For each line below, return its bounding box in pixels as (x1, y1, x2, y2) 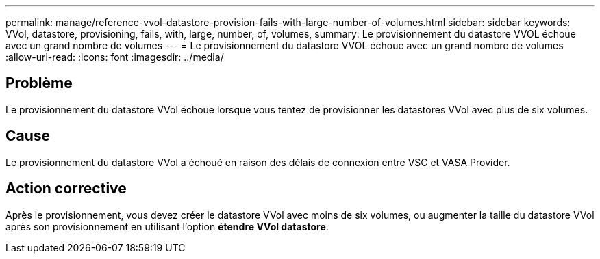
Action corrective (5, 180, 127, 197)
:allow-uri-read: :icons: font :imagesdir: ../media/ (5, 51, 224, 63)
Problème (5, 74, 73, 92)
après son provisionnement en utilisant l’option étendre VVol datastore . (5, 220, 329, 232)
